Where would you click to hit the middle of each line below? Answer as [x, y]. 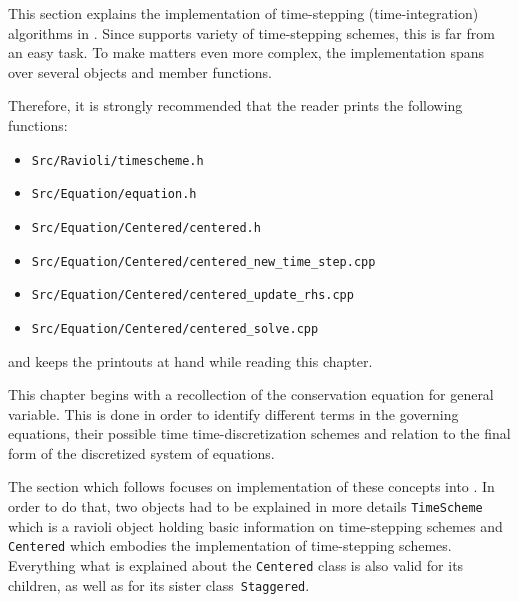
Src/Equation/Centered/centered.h [146, 227]
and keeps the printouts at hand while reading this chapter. [190, 360]
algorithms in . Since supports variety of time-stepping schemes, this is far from [251, 32]
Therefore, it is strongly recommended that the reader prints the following [235, 105]
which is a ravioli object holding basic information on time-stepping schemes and [255, 525]
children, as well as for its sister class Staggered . [159, 584]
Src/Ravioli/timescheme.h [117, 160]
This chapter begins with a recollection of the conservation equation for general [251, 394]
